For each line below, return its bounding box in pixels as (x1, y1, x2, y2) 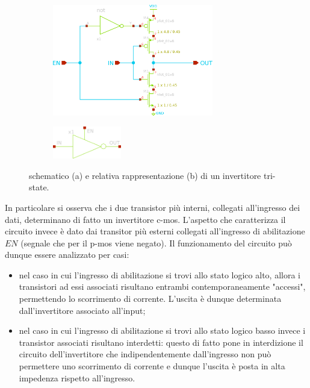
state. (29, 181, 49, 193)
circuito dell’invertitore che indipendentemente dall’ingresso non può (19, 348, 271, 360)
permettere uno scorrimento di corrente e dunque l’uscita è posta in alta (19, 360, 285, 372)
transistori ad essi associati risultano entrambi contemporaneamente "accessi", (19, 280, 306, 293)
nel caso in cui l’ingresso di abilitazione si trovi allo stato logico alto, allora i (19, 268, 300, 281)
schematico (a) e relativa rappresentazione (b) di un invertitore (29, 169, 261, 181)
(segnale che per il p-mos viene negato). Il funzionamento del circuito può (20, 236, 292, 249)
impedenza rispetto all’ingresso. (19, 371, 135, 384)
